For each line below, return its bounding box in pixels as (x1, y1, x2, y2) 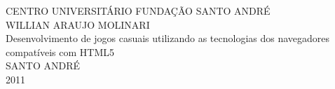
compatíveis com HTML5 (6, 44, 115, 59)
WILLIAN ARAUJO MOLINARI (6, 17, 150, 32)
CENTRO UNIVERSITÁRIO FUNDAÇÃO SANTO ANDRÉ (6, 4, 271, 18)
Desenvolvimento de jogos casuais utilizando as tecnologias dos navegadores (6, 31, 330, 46)
